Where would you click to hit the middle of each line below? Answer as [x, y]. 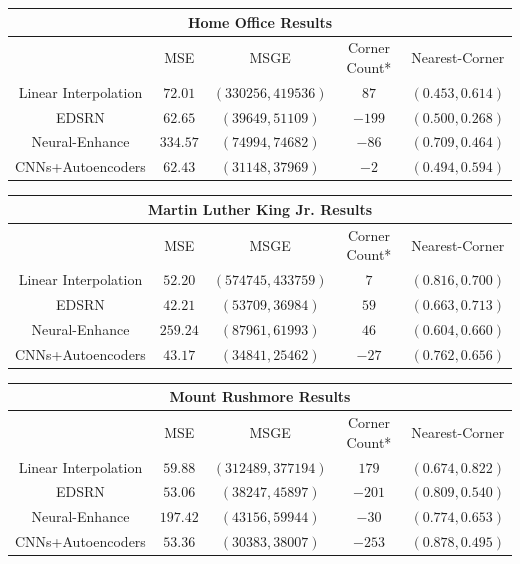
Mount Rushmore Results [260, 396]
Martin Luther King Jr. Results [260, 208]
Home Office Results [260, 21]
